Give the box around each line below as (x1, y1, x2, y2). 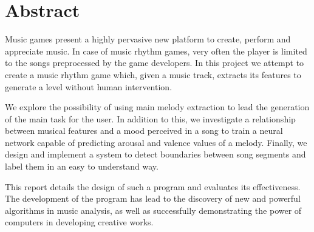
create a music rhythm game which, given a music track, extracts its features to (5, 68, 301, 81)
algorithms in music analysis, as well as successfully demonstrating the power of (5, 204, 302, 216)
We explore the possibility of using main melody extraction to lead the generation (5, 101, 310, 113)
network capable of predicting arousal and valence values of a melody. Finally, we (5, 136, 307, 148)
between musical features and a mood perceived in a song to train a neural (5, 124, 283, 137)
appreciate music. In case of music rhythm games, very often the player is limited (5, 44, 307, 57)
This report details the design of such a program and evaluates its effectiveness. (5, 180, 301, 193)
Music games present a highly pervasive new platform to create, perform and (5, 33, 291, 45)
